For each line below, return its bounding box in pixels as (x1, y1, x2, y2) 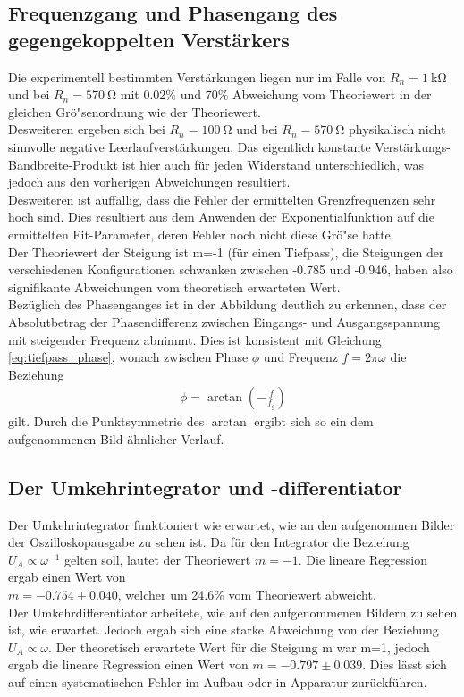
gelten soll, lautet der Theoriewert (64, 550, 251, 568)
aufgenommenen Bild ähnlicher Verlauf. (8, 429, 224, 448)
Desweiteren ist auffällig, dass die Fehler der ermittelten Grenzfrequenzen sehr (8, 189, 436, 208)
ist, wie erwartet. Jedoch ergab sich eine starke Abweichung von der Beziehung (8, 620, 439, 639)
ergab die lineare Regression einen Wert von (8, 655, 249, 674)
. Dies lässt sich (362, 655, 447, 674)
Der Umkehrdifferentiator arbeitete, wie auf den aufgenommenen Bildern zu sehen (8, 602, 458, 621)
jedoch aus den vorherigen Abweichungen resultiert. (8, 172, 291, 191)
